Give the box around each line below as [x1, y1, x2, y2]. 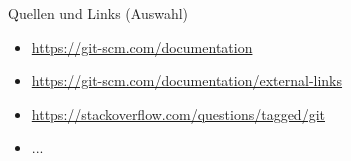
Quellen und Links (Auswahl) [8, 3, 189, 23]
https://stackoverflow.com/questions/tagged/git [31, 103, 325, 124]
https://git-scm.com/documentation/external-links [31, 70, 343, 91]
